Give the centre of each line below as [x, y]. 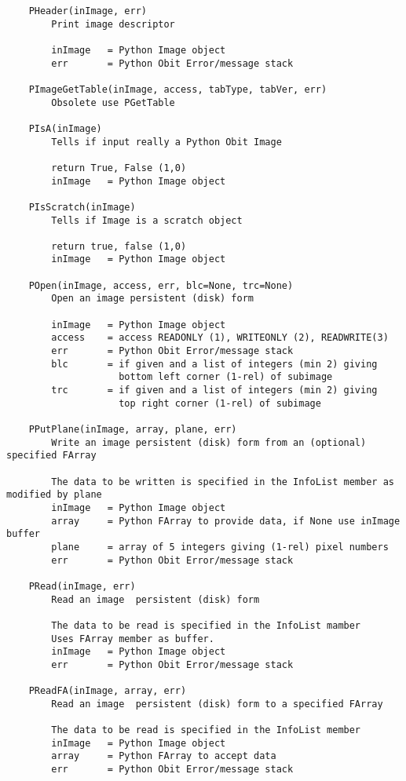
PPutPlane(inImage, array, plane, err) [133, 429]
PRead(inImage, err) [82, 586]
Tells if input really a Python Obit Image [166, 142]
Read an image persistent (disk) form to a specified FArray [217, 704]
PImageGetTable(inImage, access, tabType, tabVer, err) [178, 89]
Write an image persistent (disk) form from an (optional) [209, 442]
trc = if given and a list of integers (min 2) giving [214, 390]
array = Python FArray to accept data [164, 756]
